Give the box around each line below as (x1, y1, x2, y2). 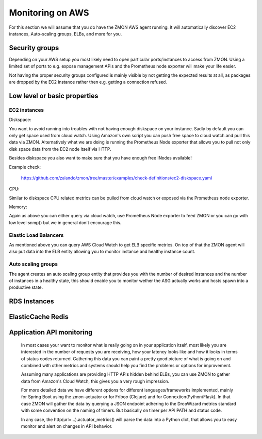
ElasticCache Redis (9, 313, 69, 321)
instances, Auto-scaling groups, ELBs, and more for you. (9, 31, 122, 36)
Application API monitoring (9, 328, 93, 336)
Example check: (9, 164, 41, 170)
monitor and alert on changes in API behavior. (21, 423, 113, 429)
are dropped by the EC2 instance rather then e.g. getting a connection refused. (9, 79, 167, 85)
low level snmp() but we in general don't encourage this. (9, 219, 122, 226)
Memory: (9, 204, 27, 210)
